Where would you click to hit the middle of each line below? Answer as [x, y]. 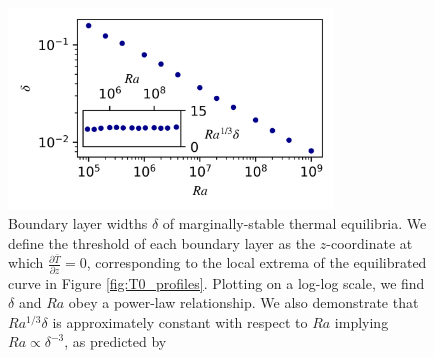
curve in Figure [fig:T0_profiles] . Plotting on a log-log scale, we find [216, 282]
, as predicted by [115, 341]
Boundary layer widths [78, 223]
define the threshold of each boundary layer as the [162, 242]
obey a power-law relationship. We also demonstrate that [243, 302]
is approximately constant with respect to [180, 321]
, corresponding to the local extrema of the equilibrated [256, 262]
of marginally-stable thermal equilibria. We [294, 223]
